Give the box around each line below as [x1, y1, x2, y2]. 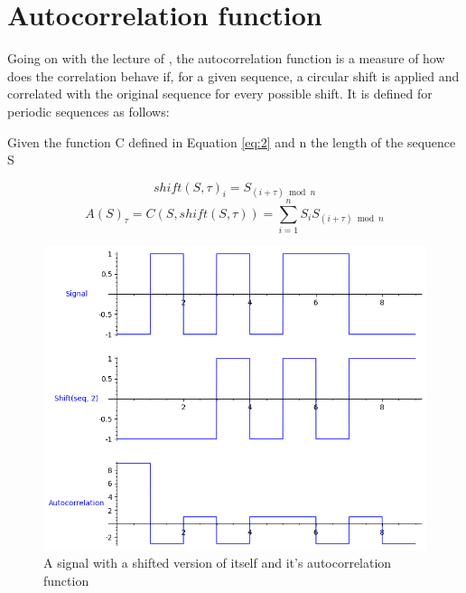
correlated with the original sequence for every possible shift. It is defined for [7, 84, 433, 103]
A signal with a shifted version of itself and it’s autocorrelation [43, 553, 392, 572]
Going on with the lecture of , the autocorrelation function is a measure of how [7, 49, 445, 68]
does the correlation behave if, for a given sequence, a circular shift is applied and [7, 66, 460, 85]
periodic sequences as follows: [7, 101, 170, 120]
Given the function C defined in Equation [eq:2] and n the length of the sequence [7, 132, 456, 151]
